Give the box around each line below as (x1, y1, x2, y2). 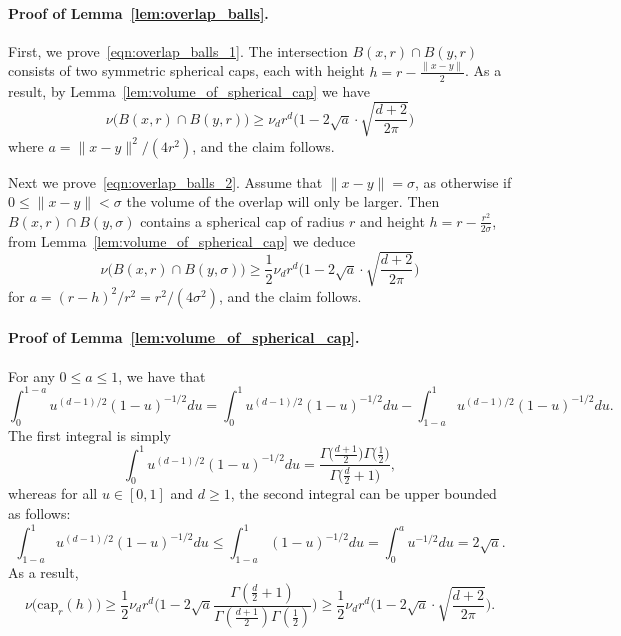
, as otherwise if (414, 171, 512, 192)
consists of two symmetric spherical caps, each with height (8, 60, 365, 81)
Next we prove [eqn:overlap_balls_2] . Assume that (8, 171, 323, 192)
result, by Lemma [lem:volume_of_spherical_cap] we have (8, 80, 371, 101)
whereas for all (8, 483, 98, 504)
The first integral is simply (8, 424, 171, 445)
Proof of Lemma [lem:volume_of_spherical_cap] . (8, 327, 360, 348)
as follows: (8, 503, 71, 524)
